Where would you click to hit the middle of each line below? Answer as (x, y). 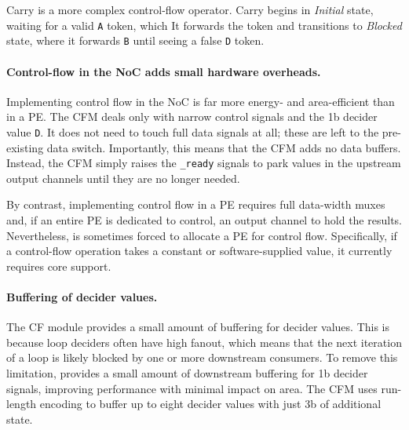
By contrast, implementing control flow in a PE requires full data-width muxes (196, 204)
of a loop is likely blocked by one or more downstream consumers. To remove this (202, 357)
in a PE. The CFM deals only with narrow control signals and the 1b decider (192, 117)
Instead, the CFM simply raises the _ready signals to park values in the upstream (204, 163)
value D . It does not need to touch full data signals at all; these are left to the (193, 131)
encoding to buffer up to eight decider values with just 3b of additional (210, 404)
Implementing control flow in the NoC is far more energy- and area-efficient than (201, 101)
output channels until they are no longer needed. (123, 178)
